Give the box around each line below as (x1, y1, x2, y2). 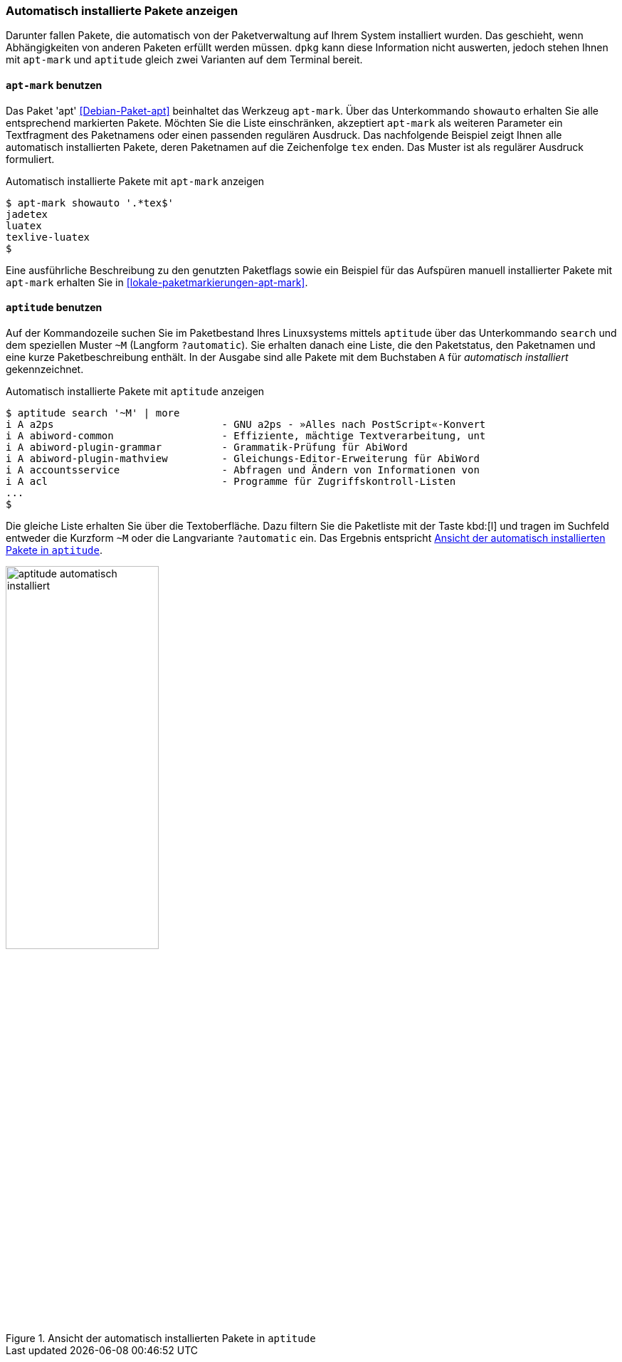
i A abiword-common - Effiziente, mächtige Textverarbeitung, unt (6, 429, 486, 441)
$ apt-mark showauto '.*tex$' (6, 197, 174, 209)
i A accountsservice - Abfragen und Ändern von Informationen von (6, 463, 480, 476)
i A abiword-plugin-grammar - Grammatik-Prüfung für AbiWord (6, 441, 408, 453)
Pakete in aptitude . (6, 543, 102, 556)
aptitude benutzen (6, 301, 102, 314)
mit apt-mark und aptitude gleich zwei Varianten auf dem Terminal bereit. (6, 53, 363, 66)
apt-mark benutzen (6, 78, 102, 91)
